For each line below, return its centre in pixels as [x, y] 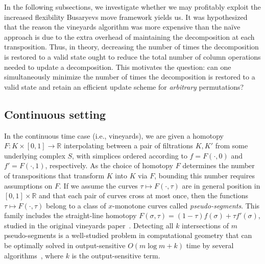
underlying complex [35, 155]
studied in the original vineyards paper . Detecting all [89, 225]
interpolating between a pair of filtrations [128, 146]
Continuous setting [55, 114]
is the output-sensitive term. [116, 255]
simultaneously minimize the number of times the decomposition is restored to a [130, 77]
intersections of [206, 225]
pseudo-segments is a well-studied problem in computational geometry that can [128, 235]
